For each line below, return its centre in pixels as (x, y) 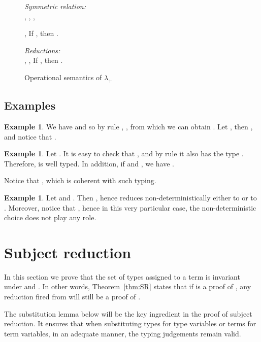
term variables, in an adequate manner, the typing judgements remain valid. (123, 333)
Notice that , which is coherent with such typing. (80, 180)
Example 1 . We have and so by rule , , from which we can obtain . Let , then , (128, 126)
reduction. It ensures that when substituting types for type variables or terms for (130, 323)
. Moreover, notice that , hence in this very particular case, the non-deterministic (130, 207)
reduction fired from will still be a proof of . (72, 297)
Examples (30, 105)
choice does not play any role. (50, 217)
